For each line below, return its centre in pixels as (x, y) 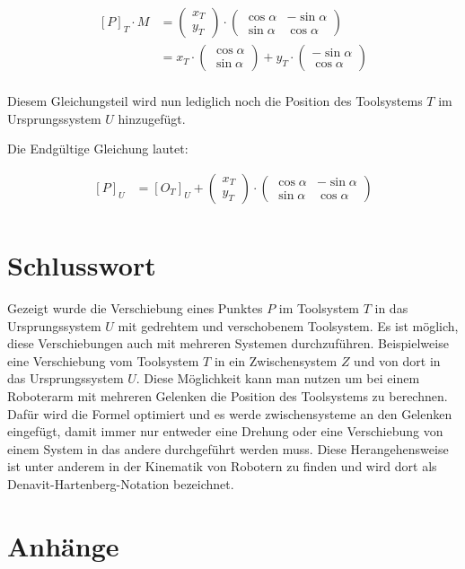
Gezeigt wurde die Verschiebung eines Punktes (135, 308)
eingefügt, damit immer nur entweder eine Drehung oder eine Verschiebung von (225, 431)
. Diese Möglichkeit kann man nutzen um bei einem (278, 378)
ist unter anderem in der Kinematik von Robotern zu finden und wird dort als (222, 466)
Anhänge (63, 545)
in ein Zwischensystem (276, 360)
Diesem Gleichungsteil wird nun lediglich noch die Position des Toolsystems (215, 101)
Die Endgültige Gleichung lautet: (98, 149)
